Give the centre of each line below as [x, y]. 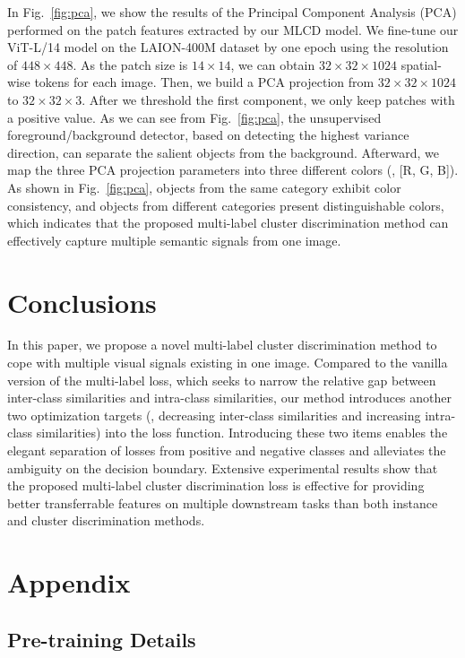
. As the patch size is [130, 64]
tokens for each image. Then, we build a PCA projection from [204, 82]
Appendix [69, 582]
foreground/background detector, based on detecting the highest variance [208, 135]
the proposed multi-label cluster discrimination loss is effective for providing [216, 485]
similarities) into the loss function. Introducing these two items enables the [242, 433]
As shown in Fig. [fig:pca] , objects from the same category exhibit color [204, 187]
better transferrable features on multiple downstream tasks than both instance [223, 502]
